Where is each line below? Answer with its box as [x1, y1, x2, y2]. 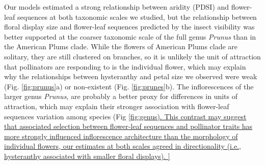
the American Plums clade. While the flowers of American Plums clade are [4, 41, 238, 52]
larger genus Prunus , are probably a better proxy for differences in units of [4, 91, 237, 102]
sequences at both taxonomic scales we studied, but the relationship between [17, 11, 257, 22]
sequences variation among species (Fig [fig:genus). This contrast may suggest [4, 111, 247, 121]
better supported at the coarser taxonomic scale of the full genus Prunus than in [4, 31, 256, 42]
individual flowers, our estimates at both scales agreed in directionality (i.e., [4, 141, 241, 151]
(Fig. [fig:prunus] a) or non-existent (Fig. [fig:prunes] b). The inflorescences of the [4, 81, 254, 91]
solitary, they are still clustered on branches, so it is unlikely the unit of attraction [4, 51, 261, 61]
